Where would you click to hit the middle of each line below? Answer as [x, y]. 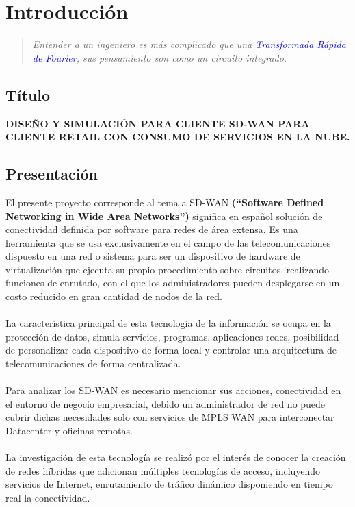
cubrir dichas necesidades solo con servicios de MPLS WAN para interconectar [170, 417]
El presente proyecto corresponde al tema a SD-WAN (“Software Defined [165, 202]
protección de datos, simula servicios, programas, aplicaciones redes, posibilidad [172, 336]
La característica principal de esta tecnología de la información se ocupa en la [168, 323]
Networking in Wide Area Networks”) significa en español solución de [164, 215]
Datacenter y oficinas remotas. [69, 430]
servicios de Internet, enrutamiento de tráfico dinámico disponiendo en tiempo [169, 484]
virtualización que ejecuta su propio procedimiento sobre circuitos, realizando [167, 269]
